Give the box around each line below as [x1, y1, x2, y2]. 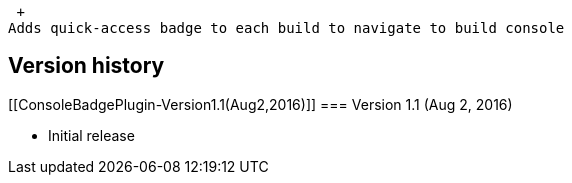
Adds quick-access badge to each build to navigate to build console [8, 20, 565, 36]
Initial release [48, 126, 135, 144]
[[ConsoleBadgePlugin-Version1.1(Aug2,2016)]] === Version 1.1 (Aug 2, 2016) [8, 95, 513, 113]
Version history [8, 53, 165, 79]
